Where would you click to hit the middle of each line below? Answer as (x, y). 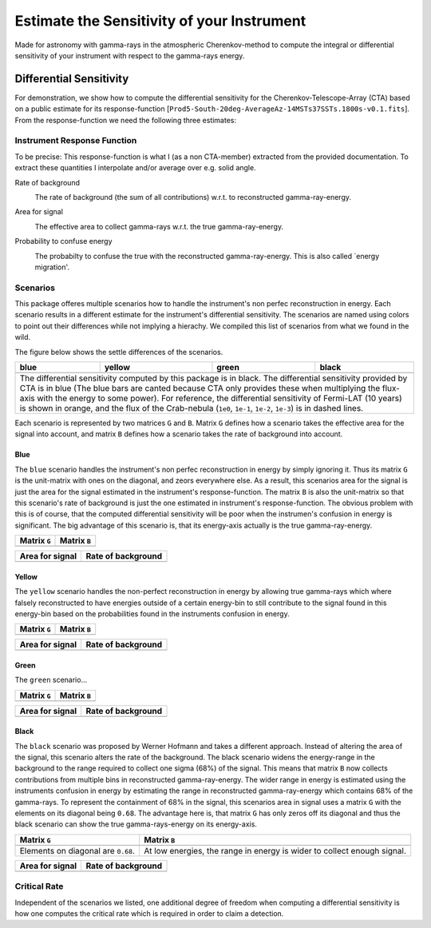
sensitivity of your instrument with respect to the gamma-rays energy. (130, 55)
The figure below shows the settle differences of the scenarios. (119, 352)
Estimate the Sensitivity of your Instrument (160, 21)
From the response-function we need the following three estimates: (126, 120)
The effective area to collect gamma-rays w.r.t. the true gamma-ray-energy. (159, 226)
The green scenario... (51, 680)
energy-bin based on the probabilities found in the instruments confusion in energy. (152, 613)
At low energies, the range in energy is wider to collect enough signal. (275, 850)
